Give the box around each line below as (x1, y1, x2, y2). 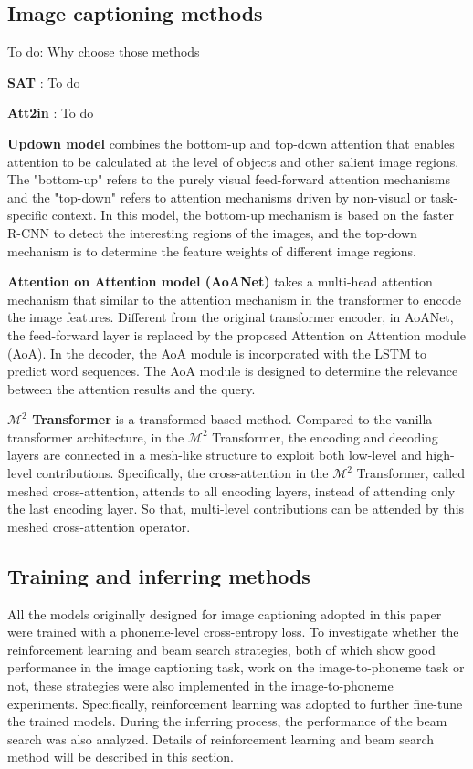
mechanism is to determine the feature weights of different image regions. (7, 241, 417, 260)
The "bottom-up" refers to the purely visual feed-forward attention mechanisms (7, 170, 451, 189)
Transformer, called (356, 463, 466, 483)
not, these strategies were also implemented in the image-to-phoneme (7, 676, 394, 695)
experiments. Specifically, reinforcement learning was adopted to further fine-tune (7, 693, 463, 712)
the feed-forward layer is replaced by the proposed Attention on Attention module (7, 325, 467, 344)
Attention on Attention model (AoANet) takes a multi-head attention (7, 272, 433, 291)
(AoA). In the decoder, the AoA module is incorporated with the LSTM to (7, 343, 426, 362)
